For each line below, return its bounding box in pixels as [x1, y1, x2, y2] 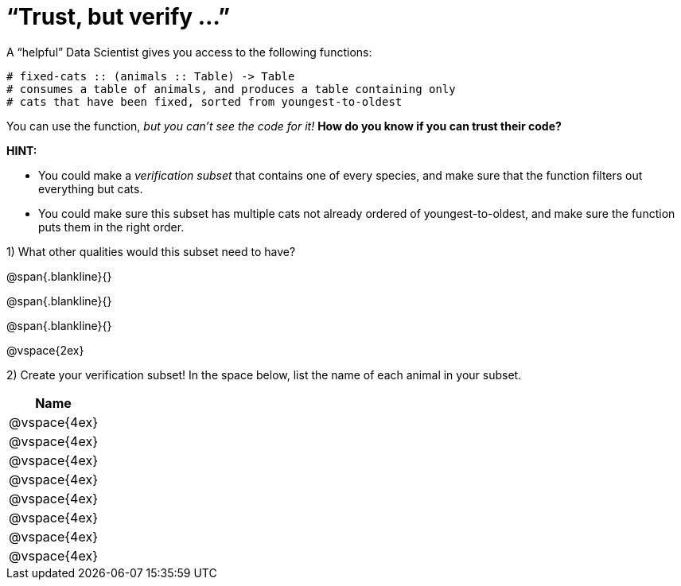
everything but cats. [38, 181, 143, 196]
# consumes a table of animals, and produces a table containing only [6, 82, 456, 95]
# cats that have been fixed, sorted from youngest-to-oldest [6, 95, 403, 108]
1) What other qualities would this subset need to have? [6, 244, 296, 258]
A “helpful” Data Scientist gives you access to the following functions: [6, 45, 372, 59]
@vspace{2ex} [6, 343, 84, 357]
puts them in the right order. [38, 219, 185, 234]
